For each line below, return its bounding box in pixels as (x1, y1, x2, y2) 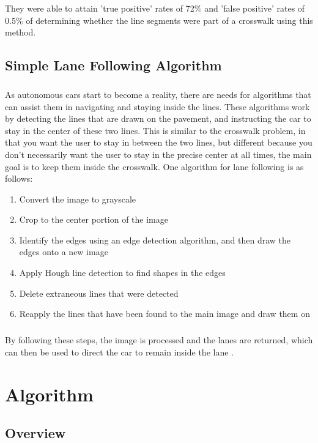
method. (5, 26, 36, 39)
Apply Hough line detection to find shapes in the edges (19, 266, 226, 279)
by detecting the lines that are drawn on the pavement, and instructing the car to (5, 112, 311, 125)
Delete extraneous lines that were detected (19, 286, 179, 299)
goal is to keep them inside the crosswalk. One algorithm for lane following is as (5, 160, 304, 173)
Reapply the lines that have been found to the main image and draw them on (19, 307, 310, 320)
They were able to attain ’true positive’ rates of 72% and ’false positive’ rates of (5, 2, 305, 14)
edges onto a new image (19, 245, 108, 258)
